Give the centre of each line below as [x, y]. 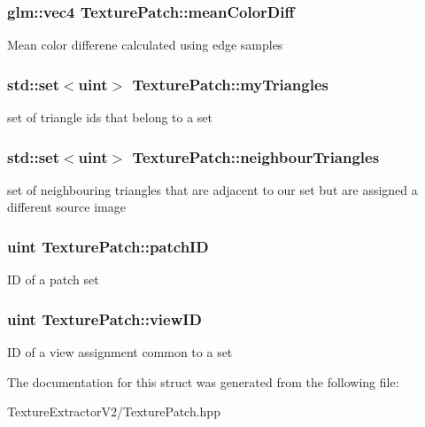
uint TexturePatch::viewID [104, 318]
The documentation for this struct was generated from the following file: [203, 381]
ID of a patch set [53, 279]
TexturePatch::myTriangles [230, 84]
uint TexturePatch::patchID [108, 246]
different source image [66, 207]
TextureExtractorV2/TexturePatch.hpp [114, 411]
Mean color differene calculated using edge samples [145, 45]
